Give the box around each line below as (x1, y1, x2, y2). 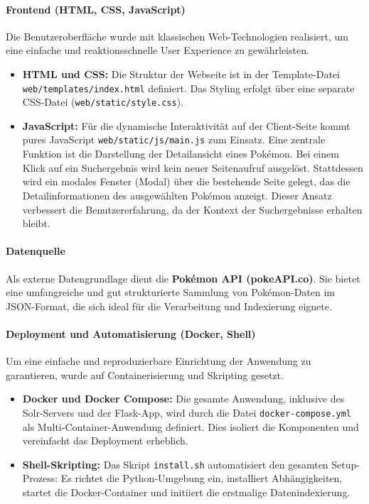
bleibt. (22, 216, 50, 231)
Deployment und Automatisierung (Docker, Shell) (6, 326, 256, 341)
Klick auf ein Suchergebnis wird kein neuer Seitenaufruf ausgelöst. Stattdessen (22, 160, 363, 175)
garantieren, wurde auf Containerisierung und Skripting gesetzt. (6, 367, 284, 382)
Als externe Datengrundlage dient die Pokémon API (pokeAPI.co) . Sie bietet (6, 270, 360, 285)
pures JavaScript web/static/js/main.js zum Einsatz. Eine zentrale (22, 132, 326, 147)
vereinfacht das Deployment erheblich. (22, 433, 188, 448)
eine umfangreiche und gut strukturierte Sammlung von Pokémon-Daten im (6, 285, 336, 300)
